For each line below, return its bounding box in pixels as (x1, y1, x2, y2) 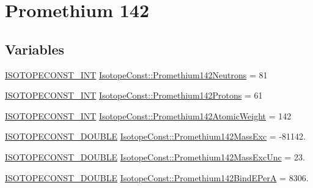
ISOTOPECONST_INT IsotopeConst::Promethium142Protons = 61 (5, 89, 263, 102)
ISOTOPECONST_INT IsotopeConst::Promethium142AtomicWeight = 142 (5, 109, 292, 122)
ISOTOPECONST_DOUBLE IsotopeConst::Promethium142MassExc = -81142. (5, 130, 306, 143)
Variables (5, 39, 65, 58)
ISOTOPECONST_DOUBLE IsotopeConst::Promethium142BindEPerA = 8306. (5, 171, 309, 184)
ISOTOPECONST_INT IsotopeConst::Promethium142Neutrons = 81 (5, 68, 268, 81)
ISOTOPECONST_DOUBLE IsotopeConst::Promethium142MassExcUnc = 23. (5, 150, 305, 163)
